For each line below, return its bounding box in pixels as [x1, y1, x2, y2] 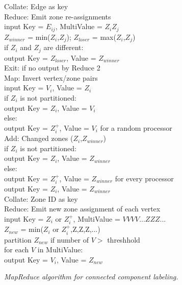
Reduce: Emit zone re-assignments [4, 11, 111, 21]
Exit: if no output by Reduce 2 [4, 62, 100, 73]
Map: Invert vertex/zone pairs [4, 72, 98, 83]
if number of [50, 234, 89, 245]
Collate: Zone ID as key [4, 193, 78, 204]
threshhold [107, 234, 140, 245]
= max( [92, 31, 116, 42]
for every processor [115, 173, 174, 183]
